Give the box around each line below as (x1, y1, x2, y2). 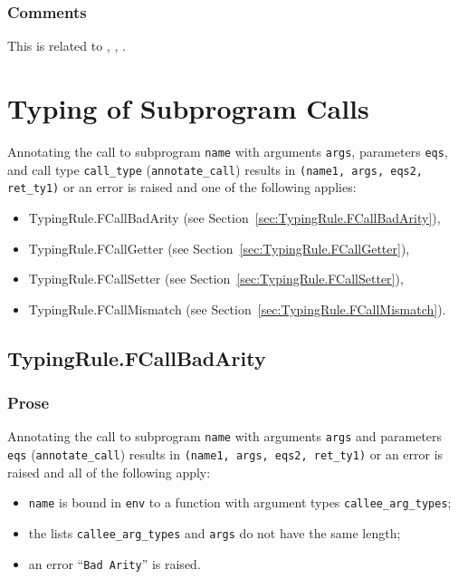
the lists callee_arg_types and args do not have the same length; (28, 523, 401, 542)
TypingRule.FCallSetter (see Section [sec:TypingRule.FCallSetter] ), (28, 269, 404, 288)
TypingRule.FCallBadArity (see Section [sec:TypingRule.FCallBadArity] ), (28, 207, 441, 227)
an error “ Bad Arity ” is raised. (28, 554, 201, 573)
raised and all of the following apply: (7, 462, 211, 481)
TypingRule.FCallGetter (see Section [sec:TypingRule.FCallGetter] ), (28, 238, 410, 257)
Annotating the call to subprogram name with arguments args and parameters (7, 427, 443, 446)
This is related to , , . (7, 36, 126, 55)
